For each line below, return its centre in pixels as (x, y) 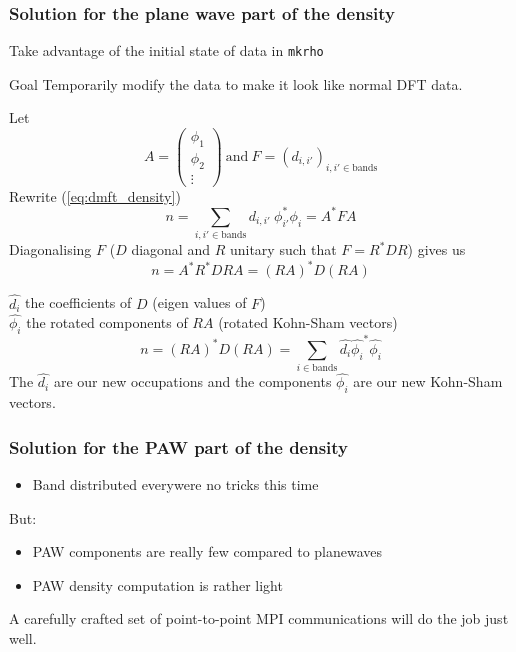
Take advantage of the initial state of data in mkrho (166, 50)
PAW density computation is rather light (157, 584)
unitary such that (283, 249)
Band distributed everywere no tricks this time (175, 484)
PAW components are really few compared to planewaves (207, 551)
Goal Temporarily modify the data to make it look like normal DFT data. (236, 83)
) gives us (436, 249)
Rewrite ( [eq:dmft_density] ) (95, 195)
